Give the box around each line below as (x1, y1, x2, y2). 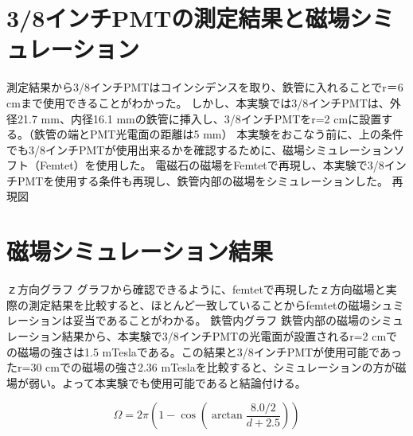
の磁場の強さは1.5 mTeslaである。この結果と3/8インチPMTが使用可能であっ (6, 343, 402, 360)
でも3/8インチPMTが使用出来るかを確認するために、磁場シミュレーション (6, 141, 394, 158)
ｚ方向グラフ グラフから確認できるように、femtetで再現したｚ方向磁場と (6, 281, 386, 298)
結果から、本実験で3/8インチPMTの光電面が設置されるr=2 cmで (61, 327, 398, 344)
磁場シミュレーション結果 (6, 235, 273, 267)
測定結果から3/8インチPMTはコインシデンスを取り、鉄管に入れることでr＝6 (6, 79, 403, 95)
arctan (211, 410, 243, 422)
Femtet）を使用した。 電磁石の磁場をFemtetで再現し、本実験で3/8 (39, 157, 384, 173)
